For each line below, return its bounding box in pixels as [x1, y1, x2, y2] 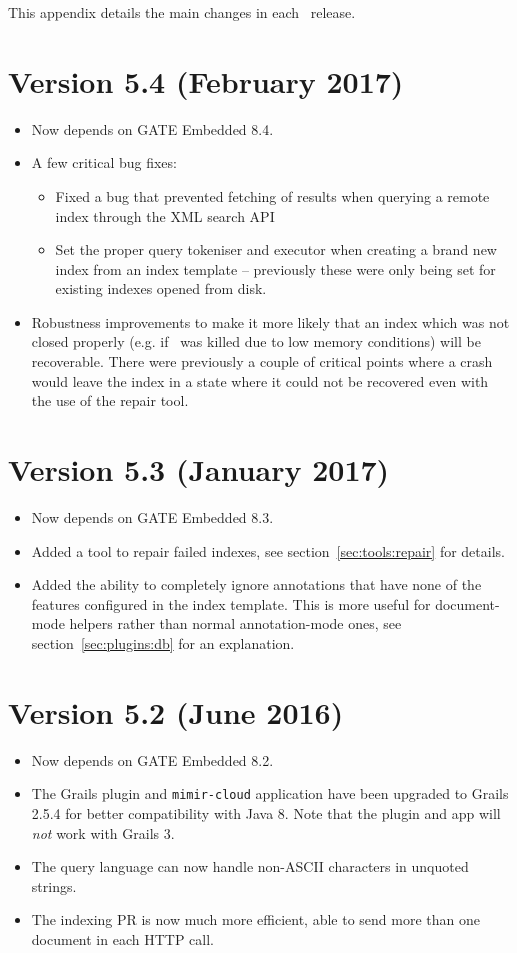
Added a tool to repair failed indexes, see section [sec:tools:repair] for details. [31, 540, 505, 561]
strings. [31, 875, 77, 896]
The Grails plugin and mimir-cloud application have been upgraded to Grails [31, 783, 509, 804]
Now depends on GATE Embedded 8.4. [31, 118, 274, 139]
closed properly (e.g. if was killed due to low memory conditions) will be [31, 331, 481, 352]
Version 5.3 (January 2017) [8, 449, 390, 490]
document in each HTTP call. [31, 928, 214, 949]
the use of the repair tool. [31, 390, 189, 411]
